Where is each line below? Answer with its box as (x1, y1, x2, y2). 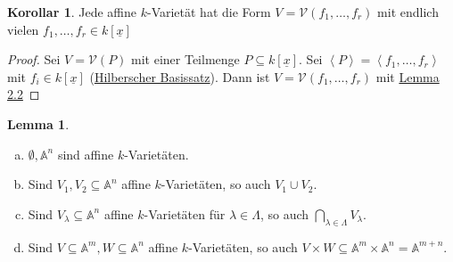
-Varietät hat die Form (146, 3, 271, 20)
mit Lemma (375, 67, 440, 86)
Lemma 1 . (7, 114, 70, 133)
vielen (7, 20, 39, 38)
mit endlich (377, 3, 439, 20)
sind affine (57, 144, 114, 163)
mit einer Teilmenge (131, 50, 240, 69)
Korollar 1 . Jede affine (7, 3, 137, 20)
